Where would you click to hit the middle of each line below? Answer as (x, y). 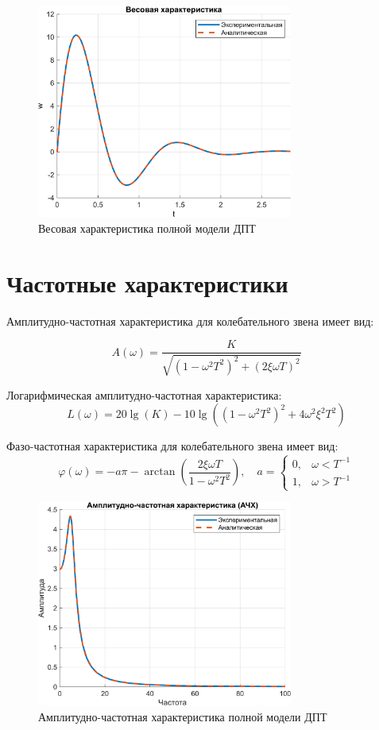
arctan (160, 472)
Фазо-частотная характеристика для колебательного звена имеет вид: (172, 446)
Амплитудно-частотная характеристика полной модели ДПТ (183, 716)
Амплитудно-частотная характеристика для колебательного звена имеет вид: (190, 321)
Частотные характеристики (147, 282)
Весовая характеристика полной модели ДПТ (147, 228)
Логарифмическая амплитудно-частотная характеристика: (144, 394)
